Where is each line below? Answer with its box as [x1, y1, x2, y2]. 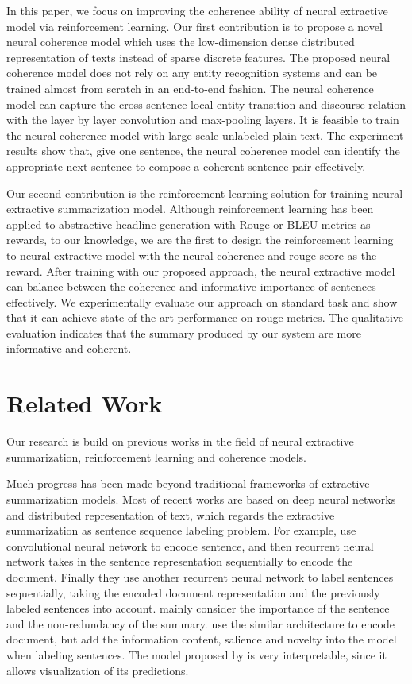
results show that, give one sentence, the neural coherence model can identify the [6, 142, 400, 159]
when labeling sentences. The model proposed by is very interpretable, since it [6, 646, 387, 663]
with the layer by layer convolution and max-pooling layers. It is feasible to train [6, 111, 399, 128]
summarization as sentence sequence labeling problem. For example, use [6, 522, 356, 539]
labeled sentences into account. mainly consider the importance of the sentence [6, 600, 390, 616]
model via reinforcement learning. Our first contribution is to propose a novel [6, 17, 383, 34]
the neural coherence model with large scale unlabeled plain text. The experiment [6, 126, 404, 143]
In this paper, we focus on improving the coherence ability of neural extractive [6, 2, 388, 18]
